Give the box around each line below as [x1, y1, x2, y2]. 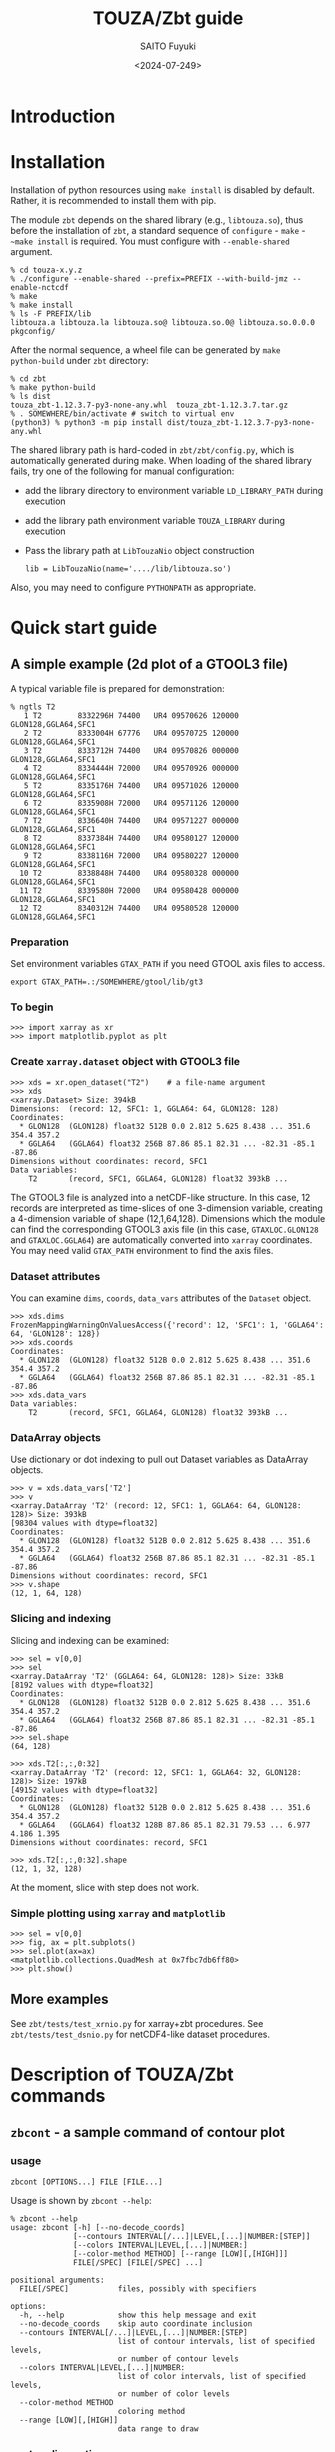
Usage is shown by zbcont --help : [10, 2194, 152, 2206]
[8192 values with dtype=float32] [10, 1680, 155, 1690]
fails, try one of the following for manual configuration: [10, 465, 235, 477]
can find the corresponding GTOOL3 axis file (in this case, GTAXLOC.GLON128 [10, 1223, 320, 1235]
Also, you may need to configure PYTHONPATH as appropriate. [10, 581, 257, 593]
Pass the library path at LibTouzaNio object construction [24, 544, 255, 556]
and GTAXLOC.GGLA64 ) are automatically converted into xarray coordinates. [10, 1233, 313, 1246]
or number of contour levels [117, 2353, 240, 2364]
